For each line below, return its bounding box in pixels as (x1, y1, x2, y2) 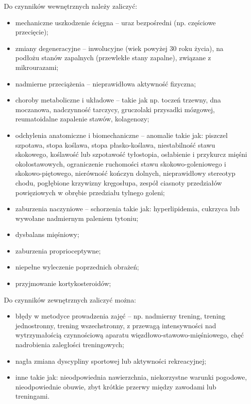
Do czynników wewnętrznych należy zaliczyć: (4, 1, 137, 11)
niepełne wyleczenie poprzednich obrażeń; (15, 262, 139, 272)
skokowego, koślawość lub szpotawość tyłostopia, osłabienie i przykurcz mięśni (15, 149, 247, 159)
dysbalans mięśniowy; (15, 229, 80, 239)
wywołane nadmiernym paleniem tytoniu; (15, 213, 138, 223)
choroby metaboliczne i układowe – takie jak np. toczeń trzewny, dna (15, 95, 221, 105)
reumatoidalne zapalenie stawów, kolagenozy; (15, 114, 150, 124)
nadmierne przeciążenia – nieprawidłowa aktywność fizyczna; (15, 78, 196, 88)
